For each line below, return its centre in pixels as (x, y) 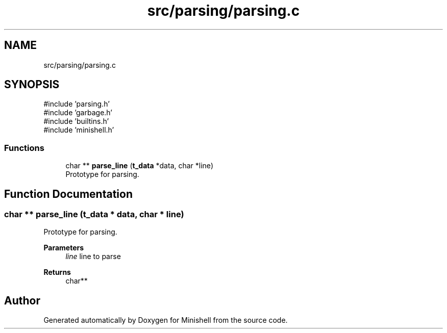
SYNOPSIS (32, 85)
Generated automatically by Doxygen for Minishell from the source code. (166, 320)
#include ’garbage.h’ (78, 113)
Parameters (64, 248)
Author (22, 300)
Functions (24, 148)
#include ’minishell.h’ (79, 130)
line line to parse (93, 257)
